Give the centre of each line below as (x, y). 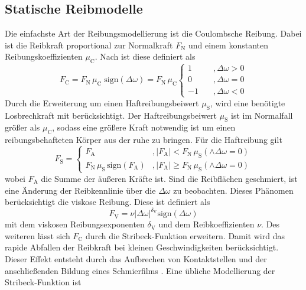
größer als (22, 127)
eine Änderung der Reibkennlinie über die (80, 190)
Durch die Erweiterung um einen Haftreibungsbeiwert (102, 102)
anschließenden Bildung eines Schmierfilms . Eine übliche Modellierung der (140, 270)
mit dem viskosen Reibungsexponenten (75, 224)
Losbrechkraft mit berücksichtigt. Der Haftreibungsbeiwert (111, 115)
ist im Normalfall (262, 115)
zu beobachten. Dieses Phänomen (233, 190)
